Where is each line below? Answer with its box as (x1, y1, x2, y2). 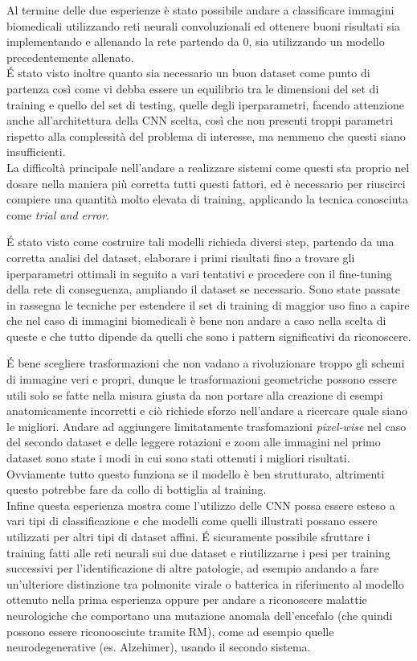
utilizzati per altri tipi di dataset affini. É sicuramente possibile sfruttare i (6, 528, 370, 544)
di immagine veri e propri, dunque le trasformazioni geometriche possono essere (6, 371, 397, 388)
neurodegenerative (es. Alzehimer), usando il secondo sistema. (6, 638, 311, 655)
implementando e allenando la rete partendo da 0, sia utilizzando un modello (6, 33, 385, 50)
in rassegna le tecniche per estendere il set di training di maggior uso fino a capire (6, 296, 410, 313)
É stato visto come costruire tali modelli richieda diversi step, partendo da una (6, 233, 395, 250)
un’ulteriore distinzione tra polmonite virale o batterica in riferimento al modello (6, 575, 404, 592)
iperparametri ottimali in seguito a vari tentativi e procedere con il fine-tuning (6, 265, 392, 281)
